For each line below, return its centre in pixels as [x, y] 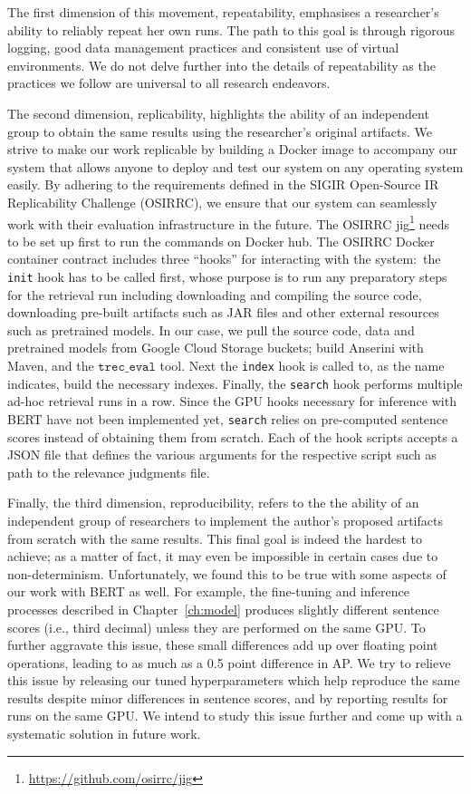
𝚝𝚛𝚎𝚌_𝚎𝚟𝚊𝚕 [127, 367]
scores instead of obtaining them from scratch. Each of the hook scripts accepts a [233, 436]
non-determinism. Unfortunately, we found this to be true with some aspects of [227, 573]
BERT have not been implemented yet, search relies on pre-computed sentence [228, 418]
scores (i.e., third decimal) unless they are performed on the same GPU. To [216, 627]
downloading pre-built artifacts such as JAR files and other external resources [223, 312]
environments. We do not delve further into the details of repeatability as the [221, 65]
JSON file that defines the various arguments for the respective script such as [222, 455]
